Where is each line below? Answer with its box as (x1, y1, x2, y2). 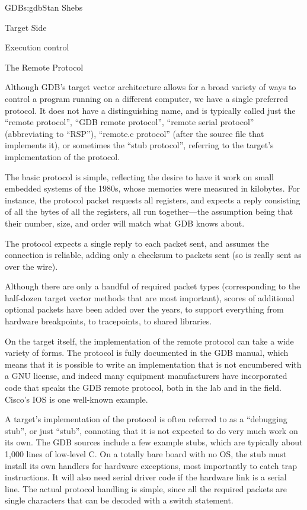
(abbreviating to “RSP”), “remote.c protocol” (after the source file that (5, 127, 264, 139)
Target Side (5, 21, 47, 33)
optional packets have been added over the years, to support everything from (5, 303, 284, 315)
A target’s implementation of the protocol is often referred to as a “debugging (5, 413, 287, 425)
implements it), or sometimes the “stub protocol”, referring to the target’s (5, 139, 274, 151)
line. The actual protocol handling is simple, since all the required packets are (5, 482, 287, 495)
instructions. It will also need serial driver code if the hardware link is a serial (5, 471, 287, 483)
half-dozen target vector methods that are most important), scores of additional (5, 291, 295, 304)
